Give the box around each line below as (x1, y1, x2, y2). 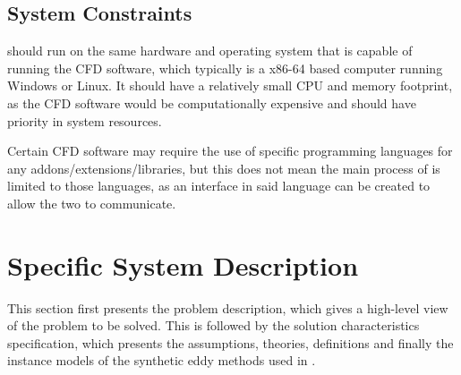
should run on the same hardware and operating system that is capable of (7, 41, 413, 60)
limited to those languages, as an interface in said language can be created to (7, 176, 431, 195)
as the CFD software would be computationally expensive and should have (7, 93, 416, 112)
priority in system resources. (7, 111, 162, 130)
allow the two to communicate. (7, 193, 176, 212)
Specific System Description (7, 246, 359, 283)
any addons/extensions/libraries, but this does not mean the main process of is (7, 158, 440, 177)
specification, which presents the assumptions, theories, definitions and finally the (7, 333, 454, 352)
